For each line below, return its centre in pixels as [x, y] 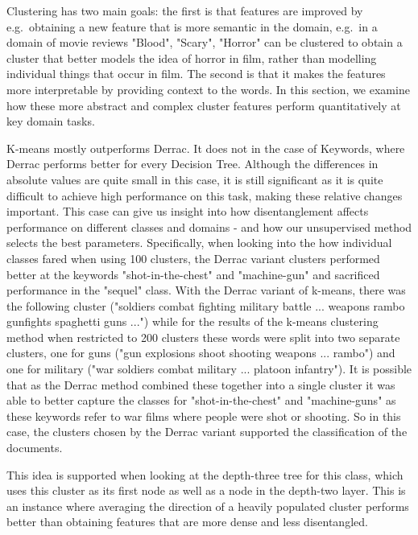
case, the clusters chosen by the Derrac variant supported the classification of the [207, 432]
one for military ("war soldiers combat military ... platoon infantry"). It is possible [209, 369]
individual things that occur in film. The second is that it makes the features [196, 74]
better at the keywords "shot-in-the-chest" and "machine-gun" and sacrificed [193, 274]
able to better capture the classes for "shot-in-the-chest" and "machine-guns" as [201, 400]
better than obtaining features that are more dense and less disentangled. [187, 522]
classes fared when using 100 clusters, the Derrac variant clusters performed [193, 258]
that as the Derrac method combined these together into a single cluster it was [201, 384]
